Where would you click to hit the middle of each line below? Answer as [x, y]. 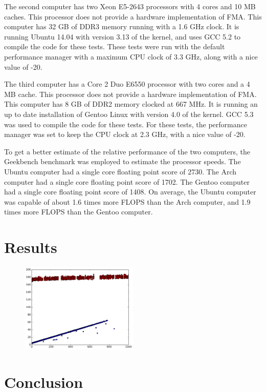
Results [31, 247]
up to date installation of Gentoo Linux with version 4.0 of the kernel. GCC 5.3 [129, 114]
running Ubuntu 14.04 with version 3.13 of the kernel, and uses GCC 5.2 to [123, 36]
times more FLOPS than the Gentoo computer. [79, 212]
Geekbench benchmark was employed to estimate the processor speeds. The [123, 161]
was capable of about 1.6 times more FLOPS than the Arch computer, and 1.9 [127, 201]
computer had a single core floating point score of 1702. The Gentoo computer [127, 181]
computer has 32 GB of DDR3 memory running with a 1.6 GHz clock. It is [122, 26]
